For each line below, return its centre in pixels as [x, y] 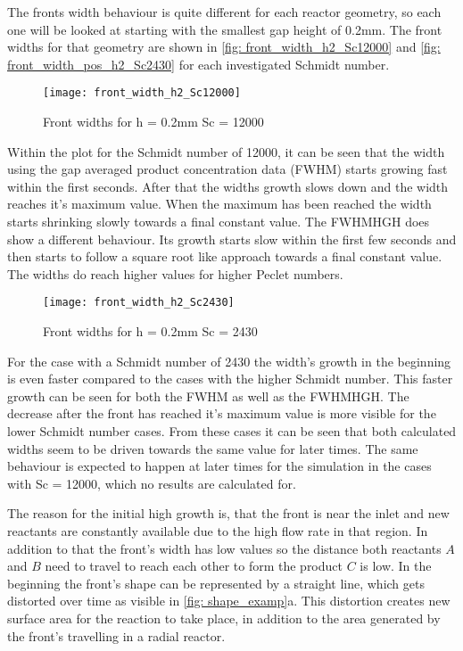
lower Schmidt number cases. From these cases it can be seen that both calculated [232, 431]
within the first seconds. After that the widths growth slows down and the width [228, 186]
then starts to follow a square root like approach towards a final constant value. [225, 256]
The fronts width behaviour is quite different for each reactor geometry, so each [224, 12]
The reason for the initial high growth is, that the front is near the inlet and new [228, 513]
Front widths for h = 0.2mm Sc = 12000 [153, 122]
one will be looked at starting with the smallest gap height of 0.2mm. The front [225, 29]
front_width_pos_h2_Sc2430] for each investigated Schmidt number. [198, 64]
